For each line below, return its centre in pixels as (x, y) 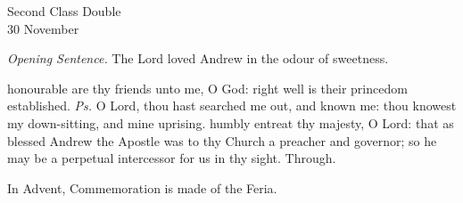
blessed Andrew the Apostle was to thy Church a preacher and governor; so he (222, 140)
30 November (43, 28)
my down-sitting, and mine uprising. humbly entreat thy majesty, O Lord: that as (231, 122)
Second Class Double (64, 11)
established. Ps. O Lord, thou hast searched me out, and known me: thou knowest (232, 106)
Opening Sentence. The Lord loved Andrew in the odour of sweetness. (198, 58)
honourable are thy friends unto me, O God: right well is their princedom (207, 88)
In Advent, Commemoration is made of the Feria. (142, 187)
